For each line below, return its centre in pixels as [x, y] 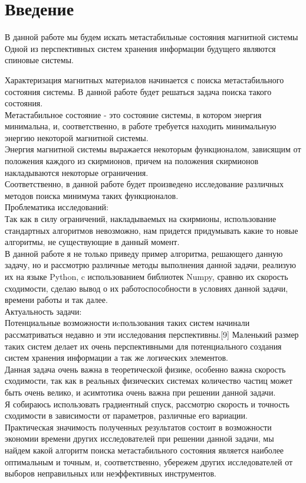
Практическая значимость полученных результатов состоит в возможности [138, 427]
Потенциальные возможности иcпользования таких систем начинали [127, 323]
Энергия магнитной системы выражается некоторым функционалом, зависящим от [153, 149]
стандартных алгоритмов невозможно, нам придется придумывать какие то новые [152, 230]
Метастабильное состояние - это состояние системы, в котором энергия [133, 114]
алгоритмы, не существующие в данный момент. [92, 242]
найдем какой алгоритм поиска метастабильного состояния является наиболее [144, 450]
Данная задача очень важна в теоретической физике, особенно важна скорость [145, 369]
